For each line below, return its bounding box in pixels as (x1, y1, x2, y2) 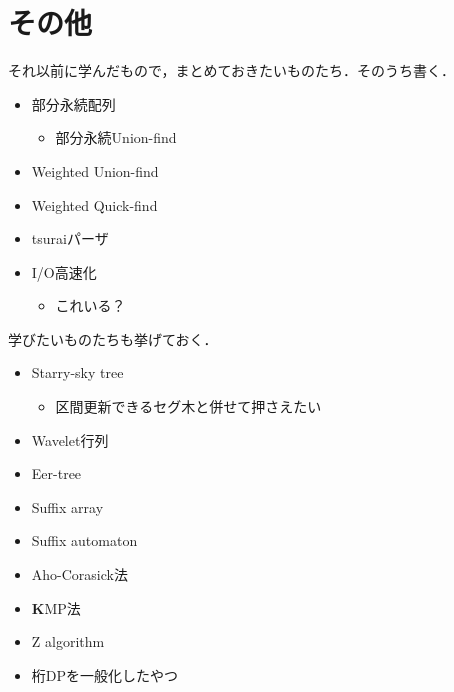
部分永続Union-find (55, 127, 177, 148)
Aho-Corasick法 (31, 564, 128, 585)
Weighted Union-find (31, 160, 159, 181)
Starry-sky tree (31, 362, 124, 383)
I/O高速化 (31, 261, 97, 282)
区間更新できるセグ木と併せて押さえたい (55, 396, 322, 417)
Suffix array (31, 496, 104, 517)
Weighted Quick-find (31, 194, 158, 215)
